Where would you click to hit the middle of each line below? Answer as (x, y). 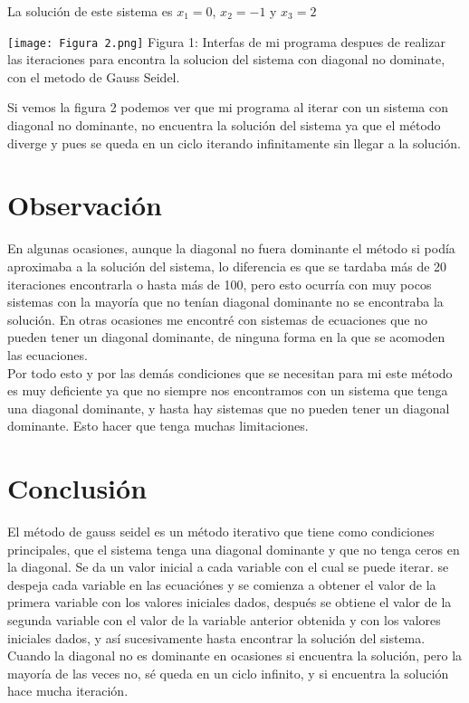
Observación (85, 205)
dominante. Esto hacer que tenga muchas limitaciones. (158, 426)
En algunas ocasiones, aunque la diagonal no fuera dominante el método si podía (231, 248)
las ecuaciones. (48, 354)
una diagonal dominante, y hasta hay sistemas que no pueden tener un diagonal (229, 408)
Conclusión (77, 488)
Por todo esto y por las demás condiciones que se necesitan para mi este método (230, 372)
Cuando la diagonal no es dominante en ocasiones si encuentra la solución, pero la (235, 655)
